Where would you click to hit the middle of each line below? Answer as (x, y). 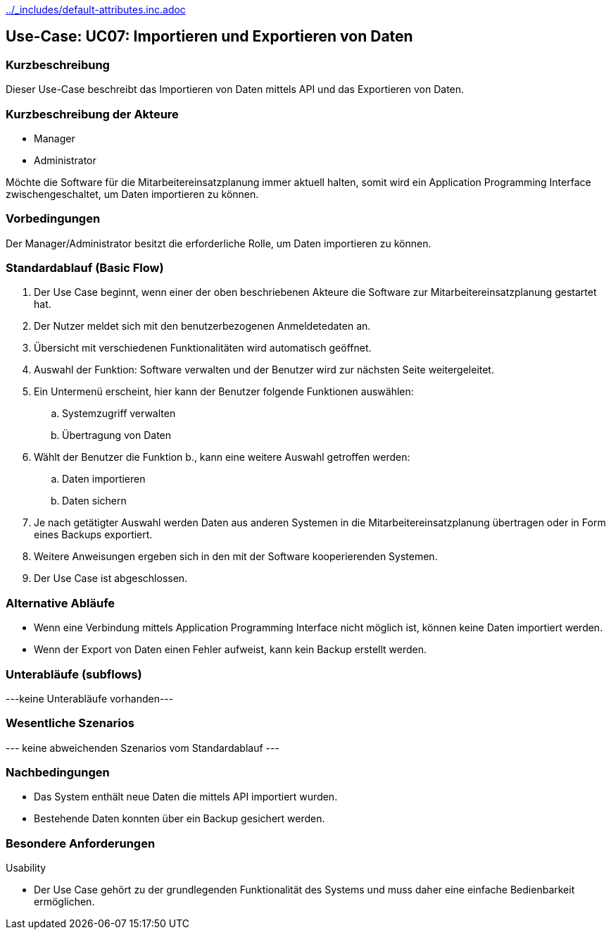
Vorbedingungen (53, 219)
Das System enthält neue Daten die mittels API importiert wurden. (186, 797)
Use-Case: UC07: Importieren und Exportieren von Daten (209, 37)
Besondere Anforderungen (81, 843)
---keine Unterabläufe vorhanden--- (90, 698)
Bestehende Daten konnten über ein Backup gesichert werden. (179, 819)
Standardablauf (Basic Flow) (85, 268)
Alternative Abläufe (61, 603)
